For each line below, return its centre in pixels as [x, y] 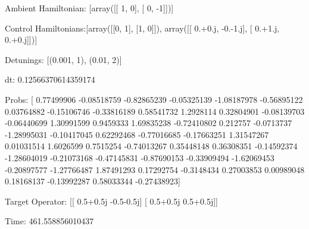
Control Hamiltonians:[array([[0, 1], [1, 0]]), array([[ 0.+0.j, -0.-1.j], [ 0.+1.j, [142, 28]
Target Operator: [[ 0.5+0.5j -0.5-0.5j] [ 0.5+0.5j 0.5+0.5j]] [111, 201]
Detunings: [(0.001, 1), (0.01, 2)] [63, 59]
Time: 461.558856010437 [49, 221]
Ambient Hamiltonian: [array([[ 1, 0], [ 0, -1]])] [89, 8]
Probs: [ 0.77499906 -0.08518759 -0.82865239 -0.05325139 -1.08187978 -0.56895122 [154, 99]
